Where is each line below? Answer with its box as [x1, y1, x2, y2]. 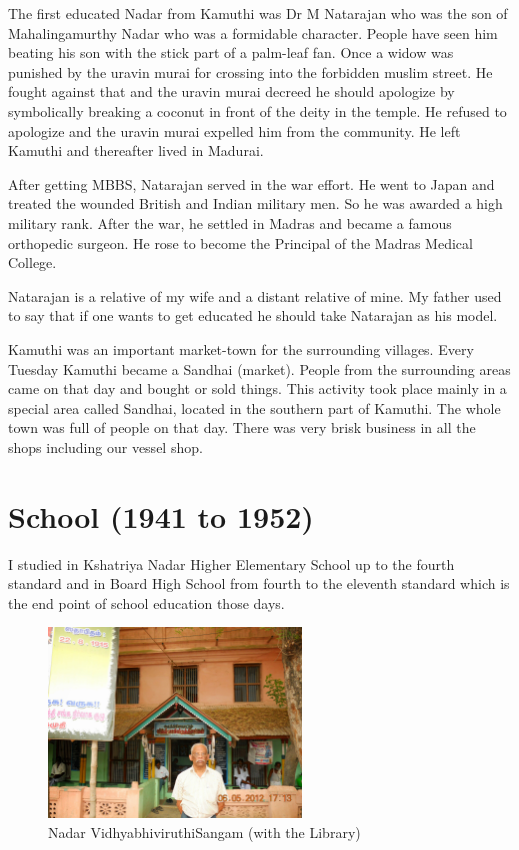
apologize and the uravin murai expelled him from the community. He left [8, 120, 461, 141]
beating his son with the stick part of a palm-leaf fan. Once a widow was [8, 42, 454, 63]
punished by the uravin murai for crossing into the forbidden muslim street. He [8, 61, 493, 82]
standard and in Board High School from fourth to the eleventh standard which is [8, 573, 510, 594]
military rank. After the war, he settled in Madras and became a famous [8, 212, 452, 233]
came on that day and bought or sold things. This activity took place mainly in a [8, 378, 507, 399]
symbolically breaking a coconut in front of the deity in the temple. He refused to [8, 100, 507, 121]
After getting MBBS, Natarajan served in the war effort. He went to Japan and [8, 173, 495, 194]
